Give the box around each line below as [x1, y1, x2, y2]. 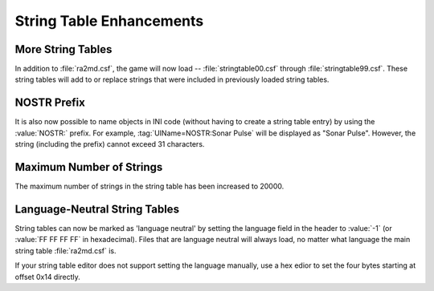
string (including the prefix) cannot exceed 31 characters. [14, 139, 205, 149]
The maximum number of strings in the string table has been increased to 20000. [14, 181, 285, 192]
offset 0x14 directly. [14, 272, 80, 281]
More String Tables [14, 42, 113, 56]
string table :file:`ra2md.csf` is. [14, 245, 117, 256]
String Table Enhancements [14, 12, 204, 30]
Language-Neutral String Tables [14, 202, 180, 216]
